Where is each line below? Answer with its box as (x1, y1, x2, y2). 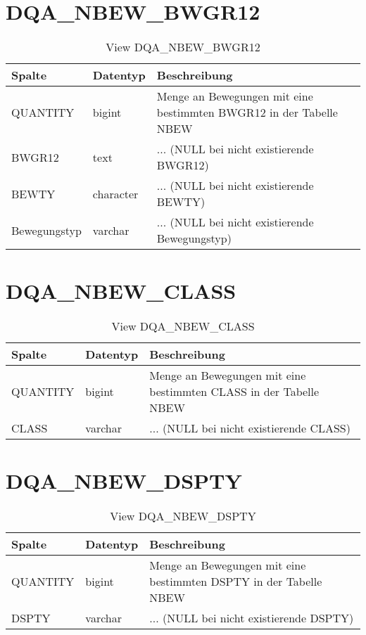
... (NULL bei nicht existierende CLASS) (149, 420, 351, 437)
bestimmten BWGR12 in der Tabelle (156, 104, 338, 121)
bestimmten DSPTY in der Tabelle (149, 573, 322, 590)
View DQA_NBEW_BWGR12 (106, 39, 260, 56)
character (92, 185, 139, 202)
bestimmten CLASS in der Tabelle (149, 383, 320, 400)
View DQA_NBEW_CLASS (111, 318, 255, 335)
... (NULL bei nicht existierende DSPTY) (149, 610, 354, 627)
